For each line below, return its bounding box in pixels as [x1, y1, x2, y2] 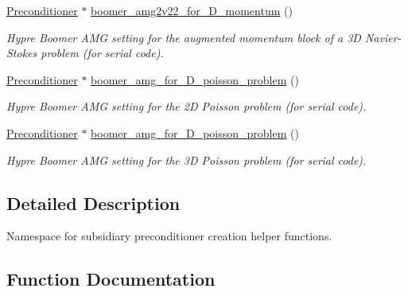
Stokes [6, 45, 37, 61]
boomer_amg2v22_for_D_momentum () [91, 2, 293, 18]
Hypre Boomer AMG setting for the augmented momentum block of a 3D [6, 29, 361, 45]
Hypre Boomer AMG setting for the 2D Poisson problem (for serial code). [6, 98, 367, 115]
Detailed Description [6, 190, 181, 215]
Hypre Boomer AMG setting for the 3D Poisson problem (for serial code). [6, 151, 367, 168]
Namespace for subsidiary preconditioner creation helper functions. [6, 228, 332, 244]
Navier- [364, 29, 402, 45]
